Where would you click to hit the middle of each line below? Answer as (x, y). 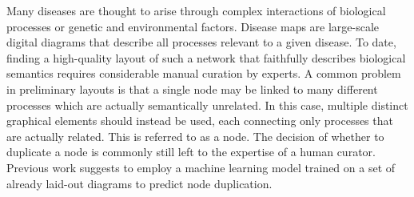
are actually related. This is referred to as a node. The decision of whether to (195, 136)
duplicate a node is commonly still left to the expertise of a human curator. (191, 152)
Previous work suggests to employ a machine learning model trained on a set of (201, 167)
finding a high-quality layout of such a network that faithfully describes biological (206, 57)
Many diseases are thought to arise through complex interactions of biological (196, 10)
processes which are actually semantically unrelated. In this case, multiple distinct (207, 105)
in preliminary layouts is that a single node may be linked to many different (192, 88)
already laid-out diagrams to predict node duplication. (139, 183)
